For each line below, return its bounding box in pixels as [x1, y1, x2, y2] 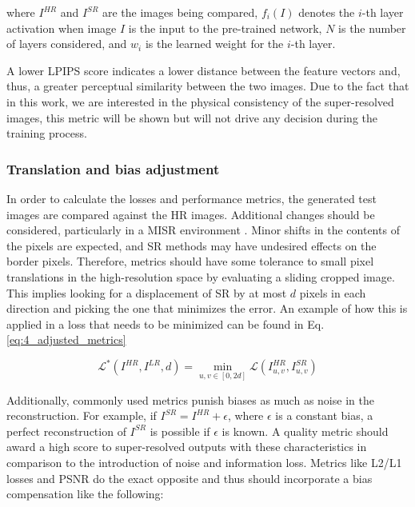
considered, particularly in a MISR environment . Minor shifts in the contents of [6, 222, 400, 238]
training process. [6, 125, 87, 142]
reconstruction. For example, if [6, 407, 157, 424]
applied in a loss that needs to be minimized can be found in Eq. [6, 315, 325, 332]
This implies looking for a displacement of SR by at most [6, 284, 287, 301]
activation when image [6, 19, 117, 36]
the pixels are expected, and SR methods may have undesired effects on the [6, 237, 377, 253]
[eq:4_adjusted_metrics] [6, 331, 126, 348]
